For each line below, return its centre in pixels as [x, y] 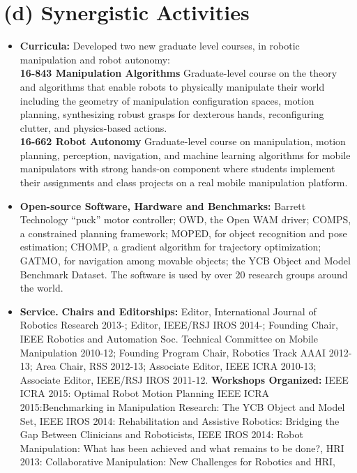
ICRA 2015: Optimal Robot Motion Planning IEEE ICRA [145, 393]
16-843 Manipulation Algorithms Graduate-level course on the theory [178, 73]
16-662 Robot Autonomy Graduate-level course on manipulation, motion [183, 141]
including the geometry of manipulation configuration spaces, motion [167, 100]
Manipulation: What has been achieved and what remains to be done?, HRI [182, 448]
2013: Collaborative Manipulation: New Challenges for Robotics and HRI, [177, 461]
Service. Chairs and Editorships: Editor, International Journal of [168, 311]
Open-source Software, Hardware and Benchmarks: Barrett [163, 205]
